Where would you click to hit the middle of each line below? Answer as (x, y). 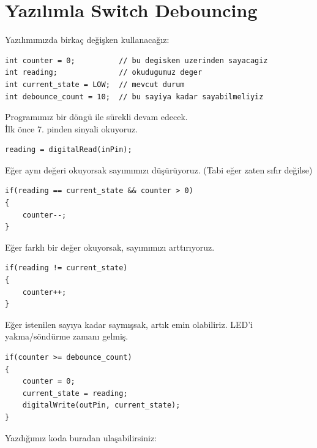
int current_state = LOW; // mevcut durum (95, 84)
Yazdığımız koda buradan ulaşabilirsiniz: (81, 437)
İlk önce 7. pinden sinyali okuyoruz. (72, 128)
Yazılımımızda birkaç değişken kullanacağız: (87, 40)
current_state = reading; (75, 393)
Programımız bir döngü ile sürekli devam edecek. (96, 117)
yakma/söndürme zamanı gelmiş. (67, 336)
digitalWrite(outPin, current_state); (101, 405)
